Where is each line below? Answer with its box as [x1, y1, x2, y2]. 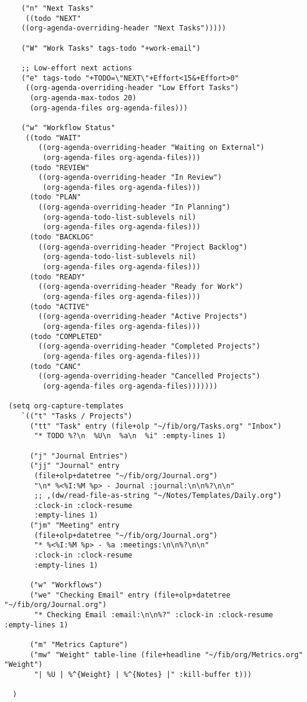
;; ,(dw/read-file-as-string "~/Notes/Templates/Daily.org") [34, 491, 282, 500]
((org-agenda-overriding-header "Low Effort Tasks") [25, 84, 239, 93]
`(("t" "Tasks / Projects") [21, 411, 132, 420]
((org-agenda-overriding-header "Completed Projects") [38, 342, 261, 351]
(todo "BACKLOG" [29, 233, 94, 242]
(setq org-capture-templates [8, 402, 124, 411]
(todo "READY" [29, 272, 86, 281]
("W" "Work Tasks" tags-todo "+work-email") [21, 44, 201, 53]
